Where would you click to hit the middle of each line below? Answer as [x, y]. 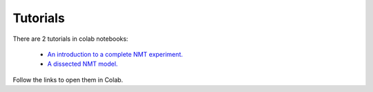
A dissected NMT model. [83, 64]
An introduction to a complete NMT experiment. [115, 54]
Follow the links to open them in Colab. [68, 80]
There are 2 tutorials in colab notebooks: [70, 39]
